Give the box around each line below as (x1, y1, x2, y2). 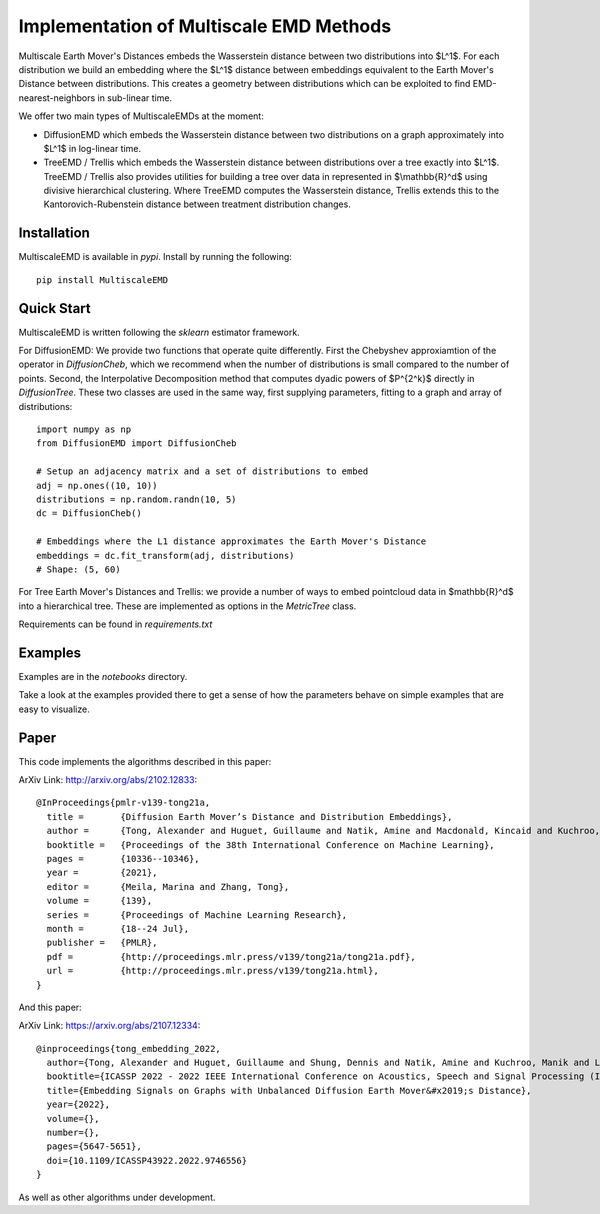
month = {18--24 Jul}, (46, 923, 190, 934)
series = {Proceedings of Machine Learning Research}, (46, 909, 348, 920)
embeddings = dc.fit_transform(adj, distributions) (36, 550, 295, 561)
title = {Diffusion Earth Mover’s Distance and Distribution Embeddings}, (46, 811, 453, 822)
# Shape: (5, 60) (36, 563, 121, 575)
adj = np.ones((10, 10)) (36, 480, 158, 491)
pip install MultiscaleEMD (36, 274, 169, 285)
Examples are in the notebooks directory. (18, 670, 188, 682)
